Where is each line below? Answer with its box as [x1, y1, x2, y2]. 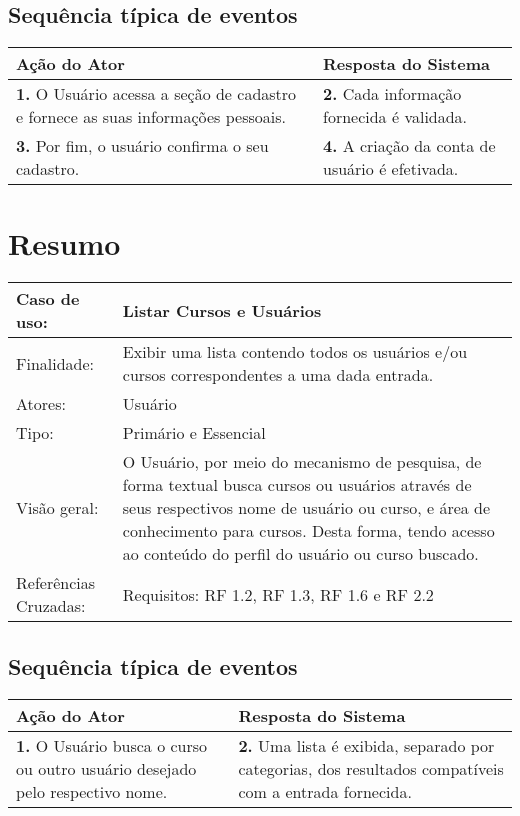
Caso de [16, 287, 80, 311]
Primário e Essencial [122, 421, 266, 445]
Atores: [16, 392, 66, 416]
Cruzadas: [16, 594, 86, 618]
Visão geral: [16, 496, 99, 520]
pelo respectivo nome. [16, 779, 168, 803]
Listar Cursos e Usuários [122, 298, 322, 322]
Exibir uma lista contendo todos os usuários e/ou [122, 340, 468, 364]
